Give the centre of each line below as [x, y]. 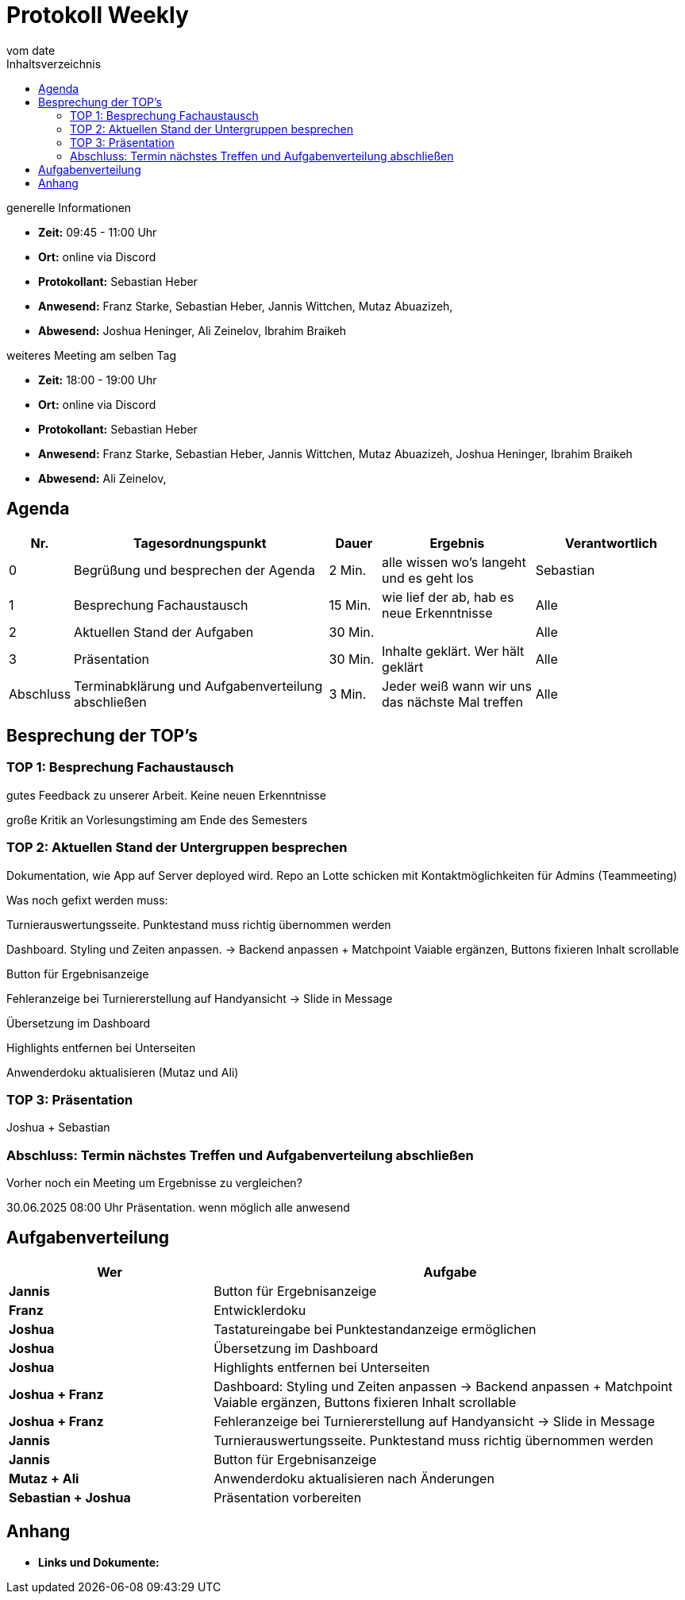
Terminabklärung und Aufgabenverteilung [198, 686]
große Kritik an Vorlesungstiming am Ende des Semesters [157, 819]
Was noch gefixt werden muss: [87, 900]
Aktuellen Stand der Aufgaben [164, 632]
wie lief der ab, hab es [448, 597]
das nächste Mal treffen [452, 702]
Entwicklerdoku [260, 1310]
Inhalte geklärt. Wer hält [453, 651]
